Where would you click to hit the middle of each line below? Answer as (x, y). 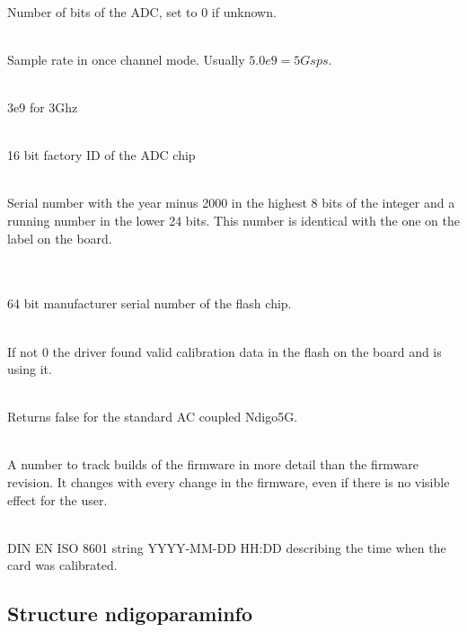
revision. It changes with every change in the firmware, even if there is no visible (229, 482)
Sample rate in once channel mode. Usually (126, 59)
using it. (30, 369)
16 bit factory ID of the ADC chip (101, 155)
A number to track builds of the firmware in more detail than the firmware (213, 464)
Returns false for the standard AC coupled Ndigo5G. (153, 417)
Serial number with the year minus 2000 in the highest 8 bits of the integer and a (231, 203)
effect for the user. (57, 499)
